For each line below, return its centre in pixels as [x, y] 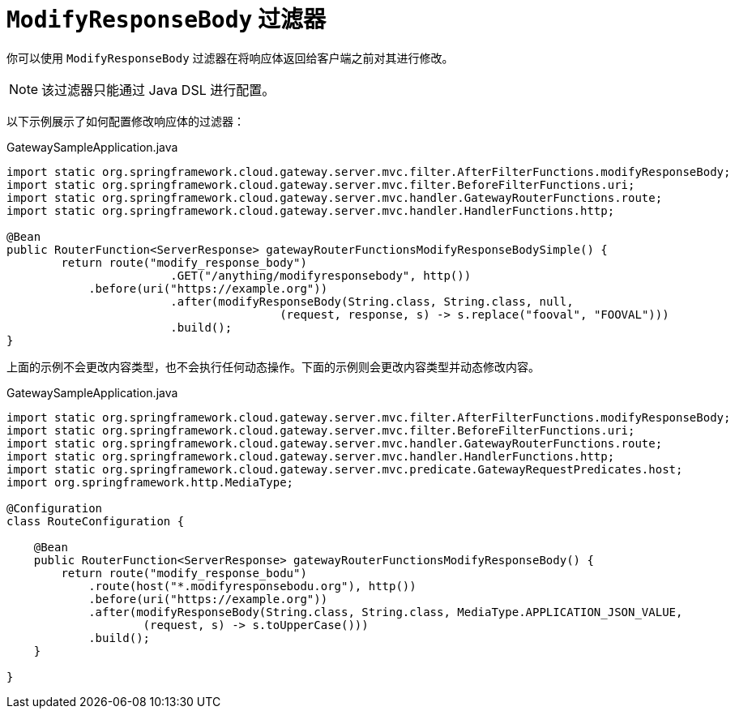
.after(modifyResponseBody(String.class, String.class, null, [372, 301]
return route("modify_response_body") [184, 262]
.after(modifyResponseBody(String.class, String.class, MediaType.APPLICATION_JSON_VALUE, [386, 612]
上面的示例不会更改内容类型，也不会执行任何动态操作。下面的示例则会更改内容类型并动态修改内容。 [273, 366]
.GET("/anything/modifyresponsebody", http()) [321, 275]
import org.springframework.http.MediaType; [150, 482]
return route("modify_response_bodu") [184, 573]
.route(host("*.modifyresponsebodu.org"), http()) [252, 586]
